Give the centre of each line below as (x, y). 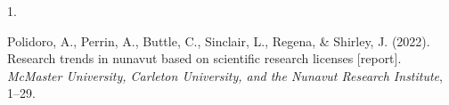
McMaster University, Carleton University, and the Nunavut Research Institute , (225, 75)
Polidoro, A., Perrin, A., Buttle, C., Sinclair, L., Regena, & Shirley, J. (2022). (219, 40)
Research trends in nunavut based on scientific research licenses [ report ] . (204, 58)
